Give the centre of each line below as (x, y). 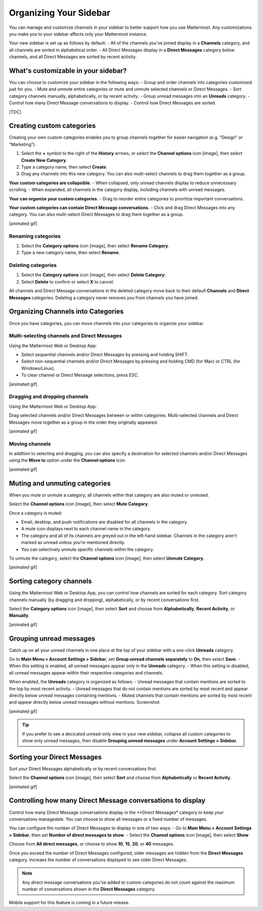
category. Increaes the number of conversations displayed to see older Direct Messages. (98, 860)
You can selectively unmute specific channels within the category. (88, 549)
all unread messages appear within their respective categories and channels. (86, 672)
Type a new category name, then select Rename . (71, 253)
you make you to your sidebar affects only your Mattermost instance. (78, 34)
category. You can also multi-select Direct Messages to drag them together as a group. (96, 215)
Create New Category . (44, 160)
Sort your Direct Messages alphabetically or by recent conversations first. (83, 769)
